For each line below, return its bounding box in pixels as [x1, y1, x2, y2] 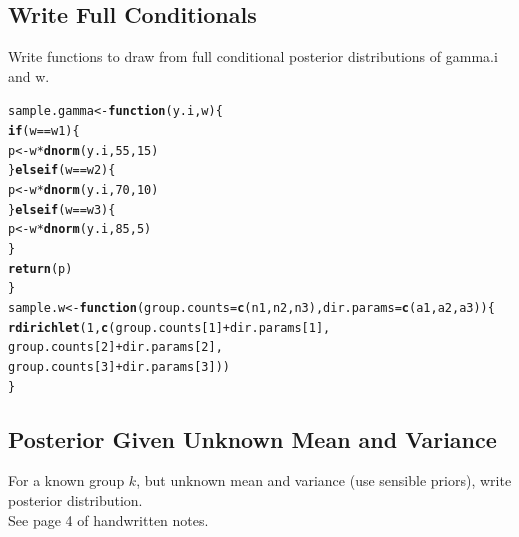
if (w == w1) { [8, 124, 80, 139]
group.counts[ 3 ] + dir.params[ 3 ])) [8, 359, 230, 374]
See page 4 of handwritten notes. [8, 509, 209, 530]
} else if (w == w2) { [8, 163, 116, 178]
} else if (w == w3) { [8, 202, 116, 217]
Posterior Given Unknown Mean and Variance [8, 423, 497, 454]
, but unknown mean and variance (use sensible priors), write [136, 470, 512, 491]
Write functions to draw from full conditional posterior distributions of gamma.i [8, 46, 498, 67]
